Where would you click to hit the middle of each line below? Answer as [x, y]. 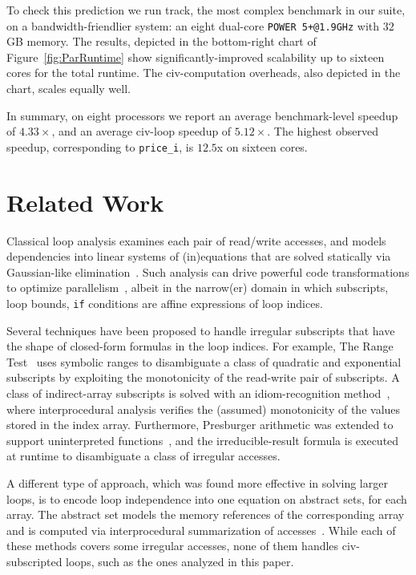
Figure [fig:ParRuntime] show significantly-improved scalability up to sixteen [196, 57]
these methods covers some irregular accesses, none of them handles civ [182, 546]
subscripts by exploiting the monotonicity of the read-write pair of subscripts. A [203, 377]
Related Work [85, 202]
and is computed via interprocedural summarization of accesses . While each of [201, 530]
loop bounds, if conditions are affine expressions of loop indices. [165, 303]
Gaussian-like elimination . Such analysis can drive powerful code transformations [208, 271]
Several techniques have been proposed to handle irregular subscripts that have [201, 330]
